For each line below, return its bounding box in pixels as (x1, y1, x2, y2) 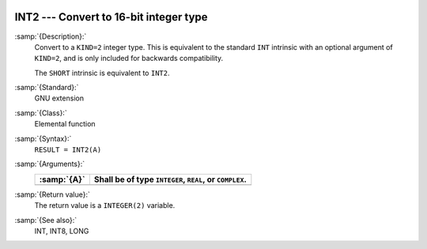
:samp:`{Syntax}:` (14, 134, 72, 143)
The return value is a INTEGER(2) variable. (34, 201, 176, 210)
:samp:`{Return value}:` (14, 190, 91, 199)
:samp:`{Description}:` (14, 32, 87, 41)
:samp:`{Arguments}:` (14, 159, 85, 169)
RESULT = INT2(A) (34, 145, 102, 154)
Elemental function (34, 119, 96, 129)
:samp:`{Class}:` (14, 108, 67, 118)
